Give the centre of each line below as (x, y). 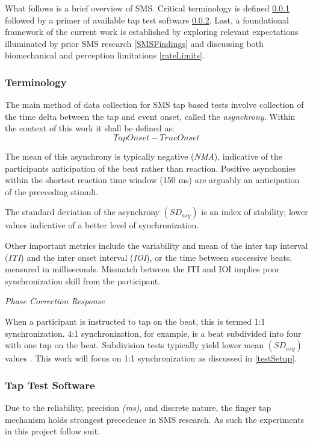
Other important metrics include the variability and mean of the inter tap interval (156, 245)
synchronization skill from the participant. (83, 280)
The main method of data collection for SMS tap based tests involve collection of (154, 105)
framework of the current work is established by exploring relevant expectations (152, 32)
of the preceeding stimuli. (51, 191)
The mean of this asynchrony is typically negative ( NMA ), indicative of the (144, 156)
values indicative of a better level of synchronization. (102, 225)
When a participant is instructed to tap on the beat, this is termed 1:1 (135, 321)
